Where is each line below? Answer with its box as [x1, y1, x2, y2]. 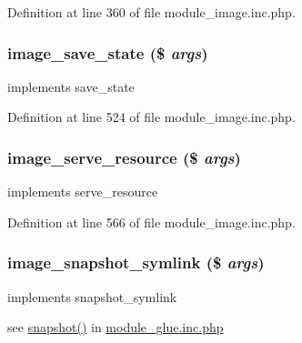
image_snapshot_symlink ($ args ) [7, 251, 265, 274]
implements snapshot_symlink [7, 287, 177, 306]
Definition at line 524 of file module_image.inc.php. [7, 107, 296, 126]
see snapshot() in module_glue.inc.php [7, 318, 224, 337]
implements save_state [7, 76, 135, 96]
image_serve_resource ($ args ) [7, 146, 241, 168]
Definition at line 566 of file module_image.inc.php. [7, 212, 296, 231]
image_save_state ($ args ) [7, 41, 208, 64]
